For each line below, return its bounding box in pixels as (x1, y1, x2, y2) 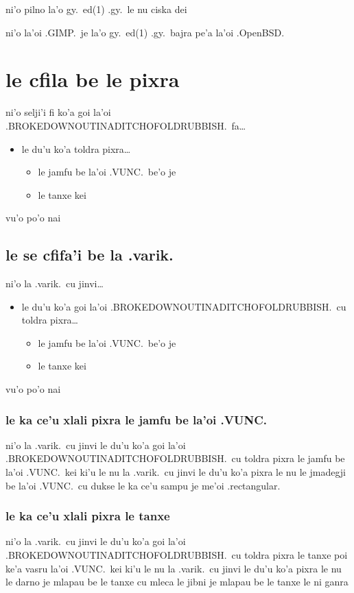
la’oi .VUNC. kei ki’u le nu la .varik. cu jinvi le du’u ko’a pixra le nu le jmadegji (5, 465, 346, 479)
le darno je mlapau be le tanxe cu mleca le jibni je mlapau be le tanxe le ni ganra (5, 574, 349, 589)
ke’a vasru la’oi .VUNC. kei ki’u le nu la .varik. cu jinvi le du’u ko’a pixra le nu (5, 561, 342, 575)
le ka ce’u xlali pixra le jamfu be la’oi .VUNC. (5, 411, 268, 428)
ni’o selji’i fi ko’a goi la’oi (5, 105, 111, 119)
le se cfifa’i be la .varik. (5, 244, 174, 265)
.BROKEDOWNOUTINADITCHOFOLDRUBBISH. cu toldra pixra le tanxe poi (5, 548, 348, 562)
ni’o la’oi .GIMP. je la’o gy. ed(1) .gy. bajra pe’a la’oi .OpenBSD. (5, 25, 285, 39)
